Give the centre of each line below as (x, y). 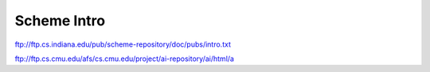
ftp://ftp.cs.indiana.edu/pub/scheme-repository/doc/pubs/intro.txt (123, 44)
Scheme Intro (60, 21)
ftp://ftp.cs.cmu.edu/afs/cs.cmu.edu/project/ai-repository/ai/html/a (125, 59)
